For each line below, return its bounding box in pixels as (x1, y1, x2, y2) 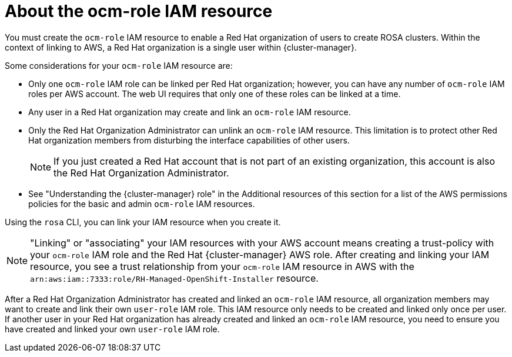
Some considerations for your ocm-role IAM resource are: (5, 60, 233, 71)
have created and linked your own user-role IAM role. (5, 323, 220, 334)
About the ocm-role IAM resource (5, 1, 273, 21)
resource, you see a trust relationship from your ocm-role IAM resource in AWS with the (30, 260, 414, 272)
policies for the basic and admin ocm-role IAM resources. (28, 198, 255, 209)
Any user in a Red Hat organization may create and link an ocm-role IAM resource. (28, 106, 351, 117)
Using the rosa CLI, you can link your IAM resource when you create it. (5, 216, 281, 227)
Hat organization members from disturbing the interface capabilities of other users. (28, 135, 350, 145)
